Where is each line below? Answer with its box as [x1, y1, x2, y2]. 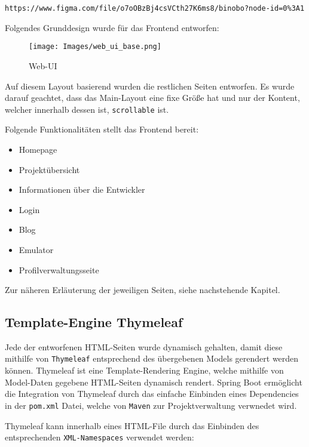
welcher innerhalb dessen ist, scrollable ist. [5, 103, 169, 115]
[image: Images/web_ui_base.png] [29, 42, 161, 51]
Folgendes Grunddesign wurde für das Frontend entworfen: [5, 21, 219, 33]
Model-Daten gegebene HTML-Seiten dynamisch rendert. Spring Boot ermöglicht [5, 375, 302, 388]
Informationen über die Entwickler [19, 183, 145, 196]
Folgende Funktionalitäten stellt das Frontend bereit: [5, 123, 199, 135]
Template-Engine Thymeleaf [5, 313, 183, 331]
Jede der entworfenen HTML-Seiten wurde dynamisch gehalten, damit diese [5, 340, 283, 353]
